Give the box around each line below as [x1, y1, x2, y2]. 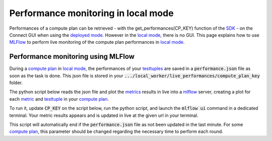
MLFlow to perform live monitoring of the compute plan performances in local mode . [9, 39, 185, 45]
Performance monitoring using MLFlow [9, 52, 135, 61]
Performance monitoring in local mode [9, 8, 174, 19]
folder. [9, 80, 23, 86]
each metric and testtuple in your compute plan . [9, 96, 109, 102]
